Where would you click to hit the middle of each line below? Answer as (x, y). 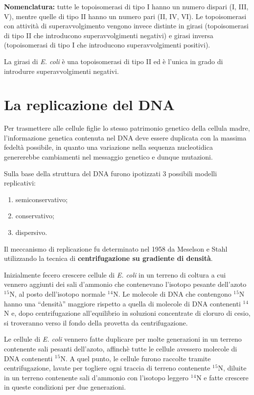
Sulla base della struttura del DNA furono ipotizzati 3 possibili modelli (111, 173)
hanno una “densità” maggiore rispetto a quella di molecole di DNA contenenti (122, 303)
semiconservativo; (42, 199)
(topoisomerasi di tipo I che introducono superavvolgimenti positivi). (107, 45)
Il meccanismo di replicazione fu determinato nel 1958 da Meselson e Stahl (116, 248)
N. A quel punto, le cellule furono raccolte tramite (136, 358)
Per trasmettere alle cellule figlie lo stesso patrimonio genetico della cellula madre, (127, 128)
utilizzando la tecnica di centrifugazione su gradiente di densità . (108, 258)
